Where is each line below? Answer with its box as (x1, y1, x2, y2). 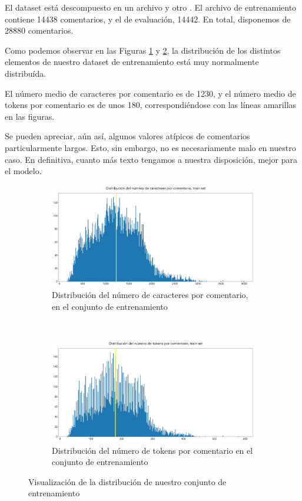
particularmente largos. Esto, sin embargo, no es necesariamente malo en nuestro (5, 141, 296, 153)
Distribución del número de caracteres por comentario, (52, 289, 248, 301)
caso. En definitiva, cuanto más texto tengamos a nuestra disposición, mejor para (5, 153, 297, 165)
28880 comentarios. (5, 24, 74, 37)
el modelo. (5, 165, 42, 177)
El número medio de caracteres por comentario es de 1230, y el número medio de (5, 87, 296, 99)
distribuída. (5, 67, 47, 79)
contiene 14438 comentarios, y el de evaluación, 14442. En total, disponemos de (5, 12, 291, 25)
